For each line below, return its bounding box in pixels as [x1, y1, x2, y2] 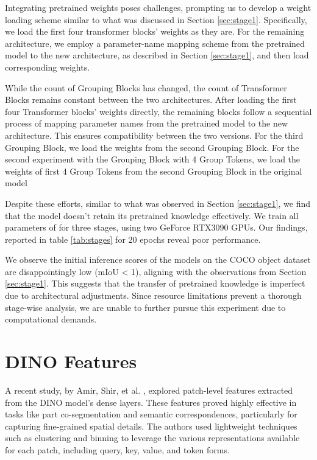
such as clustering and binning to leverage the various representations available [5, 431, 300, 444]
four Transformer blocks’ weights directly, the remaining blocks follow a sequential [5, 105, 312, 117]
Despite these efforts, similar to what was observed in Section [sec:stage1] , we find [5, 197, 310, 209]
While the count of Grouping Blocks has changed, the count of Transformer [5, 81, 287, 94]
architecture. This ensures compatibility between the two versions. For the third [5, 128, 304, 141]
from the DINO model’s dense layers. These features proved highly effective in [5, 396, 297, 408]
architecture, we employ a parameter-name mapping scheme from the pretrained [5, 37, 305, 49]
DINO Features [5, 349, 137, 374]
